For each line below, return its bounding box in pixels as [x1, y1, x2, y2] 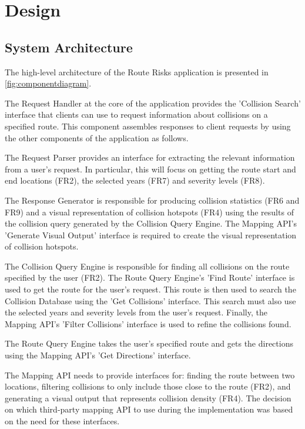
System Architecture [5, 38, 133, 56]
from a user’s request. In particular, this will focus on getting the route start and [5, 162, 296, 175]
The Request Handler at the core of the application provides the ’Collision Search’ [5, 97, 301, 109]
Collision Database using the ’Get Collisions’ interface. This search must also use [5, 294, 296, 307]
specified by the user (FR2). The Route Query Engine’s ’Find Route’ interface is [5, 271, 295, 284]
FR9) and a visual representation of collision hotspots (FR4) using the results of [5, 205, 294, 218]
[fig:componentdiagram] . [5, 77, 92, 89]
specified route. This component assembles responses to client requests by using [5, 119, 291, 132]
